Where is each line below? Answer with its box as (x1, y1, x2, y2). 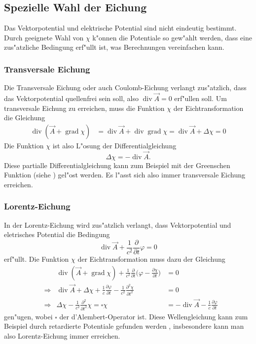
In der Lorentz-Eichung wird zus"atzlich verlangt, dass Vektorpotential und (4, 219, 231, 230)
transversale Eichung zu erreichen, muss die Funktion (4, 103, 165, 113)
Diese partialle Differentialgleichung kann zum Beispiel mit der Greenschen (4, 160, 230, 170)
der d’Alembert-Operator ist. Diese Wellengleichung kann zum (59, 311, 248, 321)
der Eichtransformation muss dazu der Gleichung (77, 253, 225, 264)
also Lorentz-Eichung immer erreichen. (4, 330, 120, 341)
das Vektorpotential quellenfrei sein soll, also (4, 93, 139, 103)
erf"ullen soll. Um (174, 93, 227, 103)
